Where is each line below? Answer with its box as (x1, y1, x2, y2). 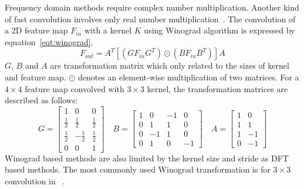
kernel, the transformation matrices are (147, 82, 288, 95)
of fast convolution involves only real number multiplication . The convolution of (5, 12, 296, 25)
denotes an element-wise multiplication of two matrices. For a (77, 70, 299, 83)
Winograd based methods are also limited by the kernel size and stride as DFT (5, 151, 289, 164)
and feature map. (5, 70, 66, 83)
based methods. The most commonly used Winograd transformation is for (5, 163, 271, 176)
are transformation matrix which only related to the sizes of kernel (50, 59, 289, 72)
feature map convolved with (25, 82, 124, 95)
